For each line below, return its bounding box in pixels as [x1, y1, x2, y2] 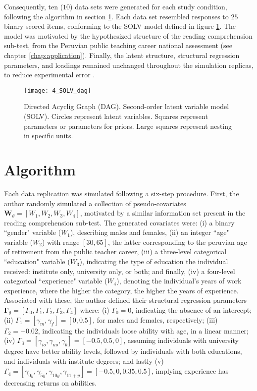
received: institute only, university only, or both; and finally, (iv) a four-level [4, 266, 235, 276]
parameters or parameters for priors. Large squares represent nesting [24, 120, 232, 131]
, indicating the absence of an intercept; [131, 305, 252, 315]
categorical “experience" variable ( [4, 276, 107, 286]
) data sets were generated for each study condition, [70, 1, 227, 11]
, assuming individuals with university [123, 335, 239, 345]
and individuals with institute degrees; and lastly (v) [4, 355, 164, 366]
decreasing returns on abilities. [4, 378, 97, 388]
